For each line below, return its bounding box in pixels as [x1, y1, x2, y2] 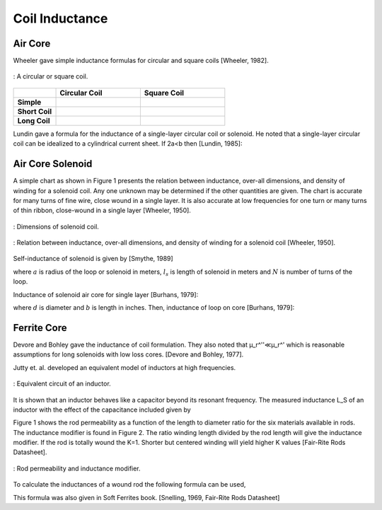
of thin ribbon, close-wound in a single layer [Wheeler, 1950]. [13, 206, 191, 215]
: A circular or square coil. [13, 72, 88, 81]
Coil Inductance [13, 11, 108, 26]
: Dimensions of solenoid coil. [13, 222, 99, 231]
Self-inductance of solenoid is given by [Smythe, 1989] [13, 255, 173, 263]
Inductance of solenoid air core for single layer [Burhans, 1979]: [13, 290, 199, 299]
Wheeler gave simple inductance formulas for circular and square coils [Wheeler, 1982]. [13, 57, 269, 65]
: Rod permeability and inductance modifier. [13, 464, 141, 473]
